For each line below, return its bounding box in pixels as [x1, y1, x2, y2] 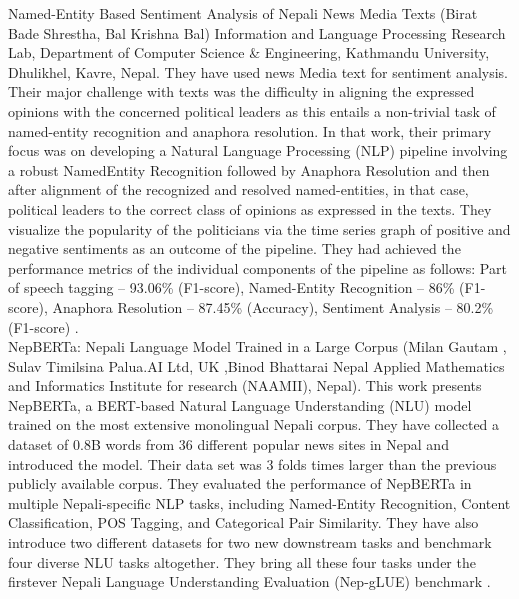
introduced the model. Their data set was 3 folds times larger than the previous [8, 453, 497, 474]
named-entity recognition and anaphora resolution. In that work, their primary [8, 120, 492, 141]
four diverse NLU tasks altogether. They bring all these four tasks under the [8, 551, 476, 572]
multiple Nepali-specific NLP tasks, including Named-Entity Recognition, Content [8, 492, 511, 513]
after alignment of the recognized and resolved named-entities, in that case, [8, 179, 469, 200]
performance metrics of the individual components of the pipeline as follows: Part [8, 257, 507, 278]
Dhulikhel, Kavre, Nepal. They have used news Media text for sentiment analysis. [8, 61, 508, 82]
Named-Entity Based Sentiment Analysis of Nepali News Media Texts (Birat [8, 3, 478, 23]
